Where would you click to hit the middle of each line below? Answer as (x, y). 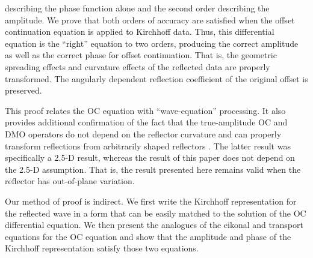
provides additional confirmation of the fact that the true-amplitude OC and (146, 122)
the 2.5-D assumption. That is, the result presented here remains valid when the (153, 169)
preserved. (23, 90)
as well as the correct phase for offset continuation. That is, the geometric (141, 55)
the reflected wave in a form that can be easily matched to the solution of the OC (156, 213)
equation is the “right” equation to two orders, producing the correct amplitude (152, 43)
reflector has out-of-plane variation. (70, 181)
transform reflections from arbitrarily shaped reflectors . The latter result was (148, 145)
